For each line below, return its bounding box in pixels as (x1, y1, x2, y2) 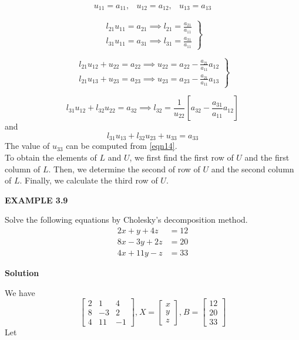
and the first (244, 151, 290, 164)
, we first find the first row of (129, 151, 234, 164)
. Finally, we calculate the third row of (19, 174, 158, 186)
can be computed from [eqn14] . (66, 140, 177, 152)
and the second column (211, 162, 294, 175)
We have (5, 286, 35, 298)
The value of (5, 140, 50, 152)
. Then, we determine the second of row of (48, 162, 200, 175)
